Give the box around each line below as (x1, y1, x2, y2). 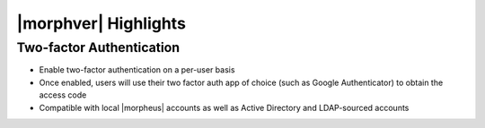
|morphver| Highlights (16, 13, 186, 33)
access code (39, 90, 87, 100)
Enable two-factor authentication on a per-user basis (39, 64, 235, 75)
